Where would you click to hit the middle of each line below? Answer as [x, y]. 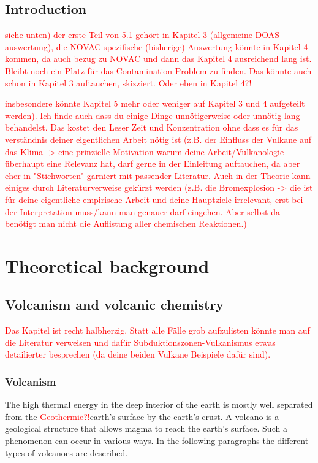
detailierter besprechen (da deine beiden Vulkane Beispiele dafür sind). [138, 354]
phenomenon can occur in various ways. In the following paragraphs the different [157, 441]
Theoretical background [107, 265]
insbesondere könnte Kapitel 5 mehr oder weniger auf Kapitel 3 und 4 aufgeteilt [155, 103]
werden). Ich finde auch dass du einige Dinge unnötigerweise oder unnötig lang [153, 115]
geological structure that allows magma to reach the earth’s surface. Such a [146, 428]
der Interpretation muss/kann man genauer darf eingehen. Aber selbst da [142, 211]
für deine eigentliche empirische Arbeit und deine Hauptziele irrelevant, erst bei [154, 199]
